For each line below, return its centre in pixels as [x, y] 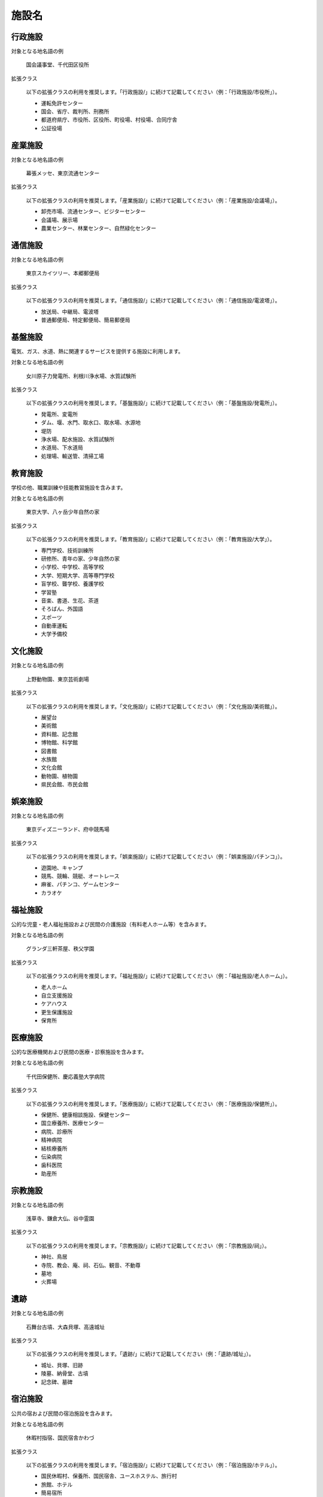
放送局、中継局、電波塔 [70, 311]
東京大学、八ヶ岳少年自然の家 [63, 512]
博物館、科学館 [59, 743]
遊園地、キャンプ [62, 868]
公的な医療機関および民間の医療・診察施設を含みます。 [79, 1052]
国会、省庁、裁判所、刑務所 [75, 111]
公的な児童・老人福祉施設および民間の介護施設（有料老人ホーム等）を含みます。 [110, 924]
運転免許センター [62, 103]
